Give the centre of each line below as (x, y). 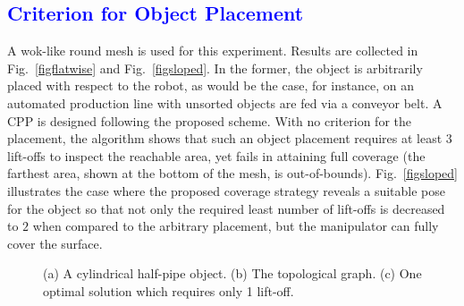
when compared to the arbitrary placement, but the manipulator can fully (236, 226)
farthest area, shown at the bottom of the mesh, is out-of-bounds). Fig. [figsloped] (232, 173)
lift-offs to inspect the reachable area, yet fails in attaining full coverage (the (216, 155)
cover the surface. (55, 243)
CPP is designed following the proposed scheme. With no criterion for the (209, 120)
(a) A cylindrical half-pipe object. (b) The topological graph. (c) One (232, 273)
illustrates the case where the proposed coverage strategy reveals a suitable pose (226, 190)
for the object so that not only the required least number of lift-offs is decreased (226, 208)
